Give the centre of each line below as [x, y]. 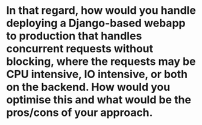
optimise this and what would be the [99, 100]
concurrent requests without [80, 49]
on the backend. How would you [88, 87]
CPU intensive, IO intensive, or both [97, 74]
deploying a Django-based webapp [96, 23]
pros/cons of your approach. [80, 113]
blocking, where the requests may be [101, 62]
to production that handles [74, 36]
